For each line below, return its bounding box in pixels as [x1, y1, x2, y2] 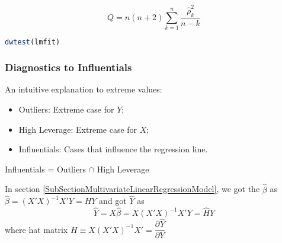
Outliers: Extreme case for [18, 103, 114, 115]
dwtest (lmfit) [5, 38, 60, 47]
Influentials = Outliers [5, 162, 86, 175]
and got [99, 194, 127, 207]
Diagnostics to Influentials [5, 60, 132, 75]
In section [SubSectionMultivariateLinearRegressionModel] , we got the [5, 183, 260, 195]
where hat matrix [5, 223, 68, 235]
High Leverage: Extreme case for [18, 123, 137, 135]
